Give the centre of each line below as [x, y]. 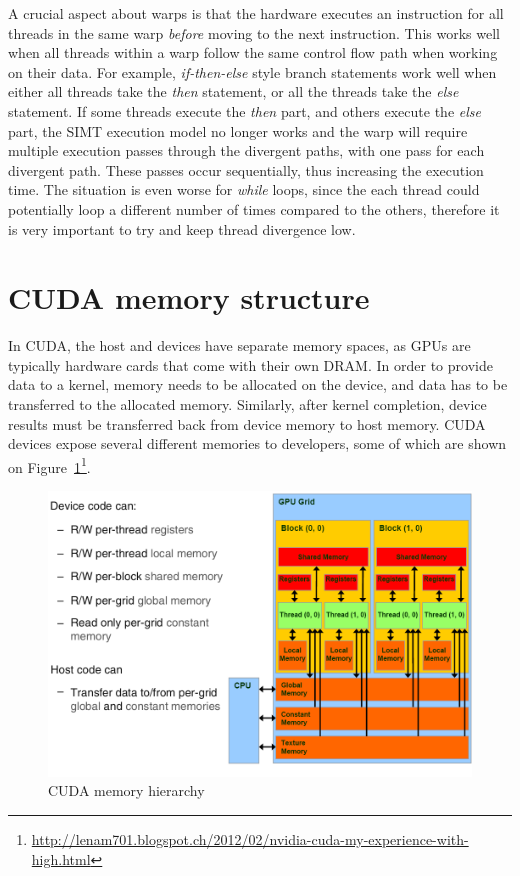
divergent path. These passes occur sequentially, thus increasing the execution [246, 169]
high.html [61, 858]
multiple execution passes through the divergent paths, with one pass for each [246, 150]
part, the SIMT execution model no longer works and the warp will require [238, 130]
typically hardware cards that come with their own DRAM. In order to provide [250, 364]
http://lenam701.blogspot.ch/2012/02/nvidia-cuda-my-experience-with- [250, 839]
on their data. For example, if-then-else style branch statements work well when [252, 71]
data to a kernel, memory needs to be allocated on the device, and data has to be [258, 384]
